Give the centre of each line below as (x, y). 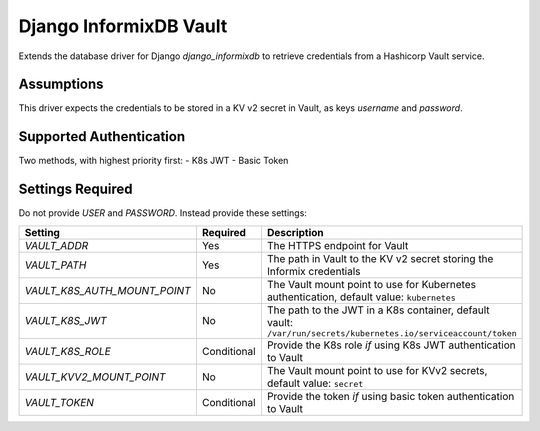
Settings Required (76, 189)
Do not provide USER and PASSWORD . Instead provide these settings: (162, 213)
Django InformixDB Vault (123, 26)
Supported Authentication (101, 136)
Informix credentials (313, 271)
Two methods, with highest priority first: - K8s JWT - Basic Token (153, 161)
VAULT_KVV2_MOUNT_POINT (95, 377)
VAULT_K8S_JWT (65, 321)
